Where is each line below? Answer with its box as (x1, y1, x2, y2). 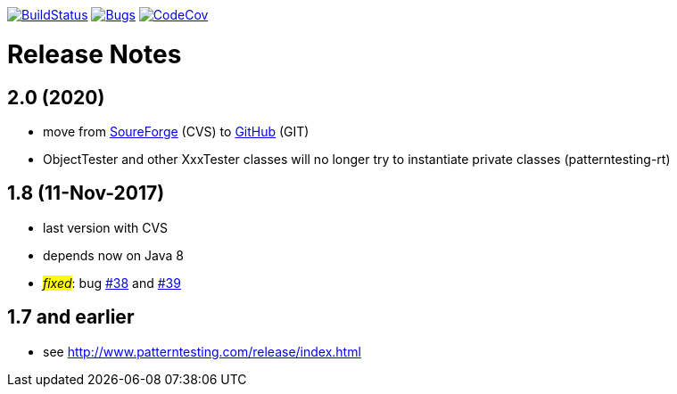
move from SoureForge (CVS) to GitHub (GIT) (43, 123, 310, 139)
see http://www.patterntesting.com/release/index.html (43, 343, 361, 359)
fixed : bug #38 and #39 (43, 275, 181, 291)
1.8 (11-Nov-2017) (7, 182, 165, 205)
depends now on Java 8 (43, 247, 184, 263)
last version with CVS (43, 219, 169, 235)
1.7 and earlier (7, 306, 135, 329)
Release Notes (7, 38, 182, 70)
